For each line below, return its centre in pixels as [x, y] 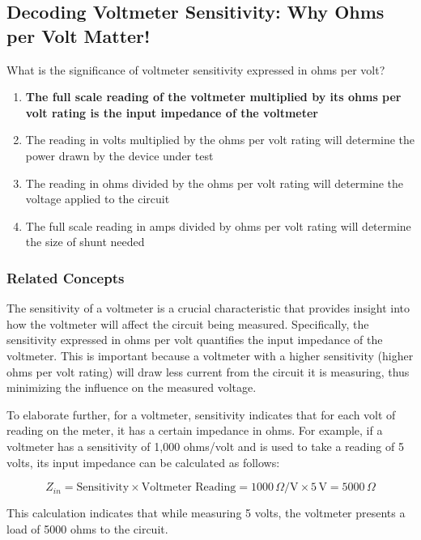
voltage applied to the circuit [98, 199]
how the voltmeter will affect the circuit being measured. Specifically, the [188, 323]
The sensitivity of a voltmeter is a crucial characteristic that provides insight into [208, 308]
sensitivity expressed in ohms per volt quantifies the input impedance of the [195, 340]
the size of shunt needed [85, 242]
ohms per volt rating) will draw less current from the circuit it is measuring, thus [208, 371]
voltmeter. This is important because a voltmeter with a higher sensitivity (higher [210, 355]
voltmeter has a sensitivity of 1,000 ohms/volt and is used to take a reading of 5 [205, 446]
